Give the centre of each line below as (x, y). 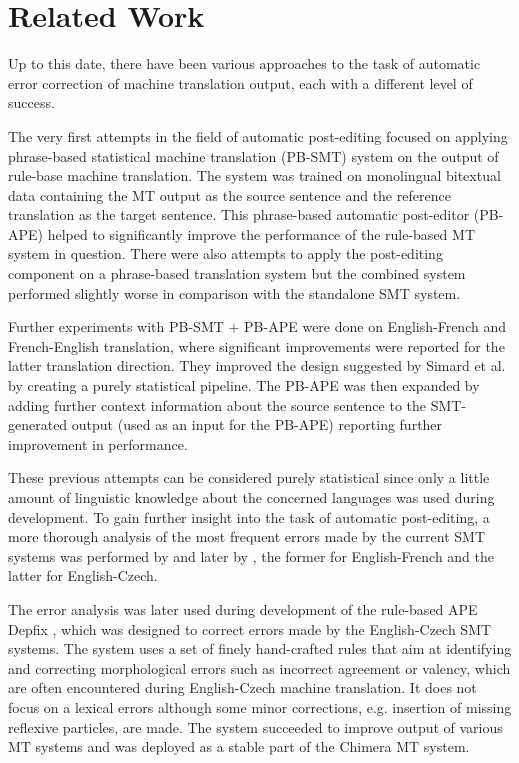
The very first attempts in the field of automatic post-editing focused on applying (258, 135)
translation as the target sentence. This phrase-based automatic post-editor (239, 214)
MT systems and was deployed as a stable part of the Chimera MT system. (239, 746)
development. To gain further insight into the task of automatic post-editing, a (249, 516)
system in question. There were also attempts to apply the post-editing (225, 253)
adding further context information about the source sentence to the (217, 404)
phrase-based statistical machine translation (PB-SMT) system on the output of (253, 155)
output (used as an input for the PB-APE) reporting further (257, 424)
